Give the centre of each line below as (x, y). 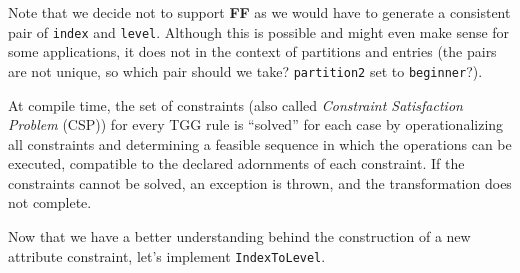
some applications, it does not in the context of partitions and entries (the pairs (252, 51)
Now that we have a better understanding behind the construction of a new (239, 236)
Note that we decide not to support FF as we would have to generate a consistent (259, 12)
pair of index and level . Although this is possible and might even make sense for (259, 31)
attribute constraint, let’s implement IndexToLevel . (167, 255)
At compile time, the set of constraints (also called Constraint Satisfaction (235, 104)
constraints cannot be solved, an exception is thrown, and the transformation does (260, 182)
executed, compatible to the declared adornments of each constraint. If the (236, 163)
